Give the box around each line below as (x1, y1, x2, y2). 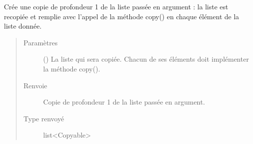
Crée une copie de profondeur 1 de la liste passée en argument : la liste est (4, 1, 228, 11)
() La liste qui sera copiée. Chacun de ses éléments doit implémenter (43, 54, 249, 64)
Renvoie (23, 80, 47, 90)
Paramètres (23, 37, 58, 47)
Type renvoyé (23, 113, 64, 123)
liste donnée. (4, 21, 42, 31)
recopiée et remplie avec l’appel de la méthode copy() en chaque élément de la (4, 11, 239, 21)
